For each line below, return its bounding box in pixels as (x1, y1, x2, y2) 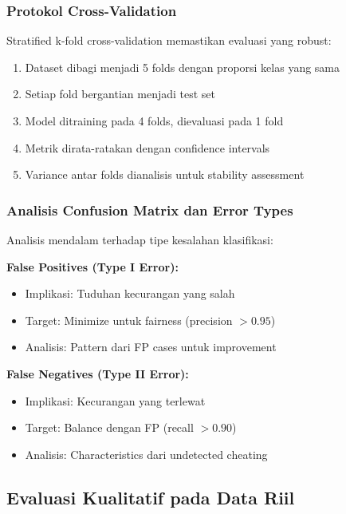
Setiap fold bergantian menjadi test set (25, 85, 216, 102)
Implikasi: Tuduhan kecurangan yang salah (25, 285, 235, 302)
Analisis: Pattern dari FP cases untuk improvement (25, 338, 277, 355)
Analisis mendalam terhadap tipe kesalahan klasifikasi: (6, 231, 273, 247)
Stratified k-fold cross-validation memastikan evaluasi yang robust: (6, 32, 332, 49)
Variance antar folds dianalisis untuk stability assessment (25, 166, 305, 183)
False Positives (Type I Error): (6, 258, 179, 275)
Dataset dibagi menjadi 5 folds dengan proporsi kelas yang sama (25, 58, 340, 75)
